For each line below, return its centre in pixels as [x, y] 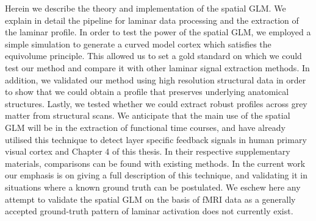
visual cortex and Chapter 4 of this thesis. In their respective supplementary [148, 151]
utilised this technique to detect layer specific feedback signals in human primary [156, 139]
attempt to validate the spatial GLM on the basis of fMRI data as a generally [150, 199]
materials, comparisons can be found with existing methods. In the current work [155, 163]
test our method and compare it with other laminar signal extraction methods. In [157, 67]
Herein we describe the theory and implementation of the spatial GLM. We [145, 8]
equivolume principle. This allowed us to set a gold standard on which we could [153, 56]
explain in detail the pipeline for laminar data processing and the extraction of [152, 20]
